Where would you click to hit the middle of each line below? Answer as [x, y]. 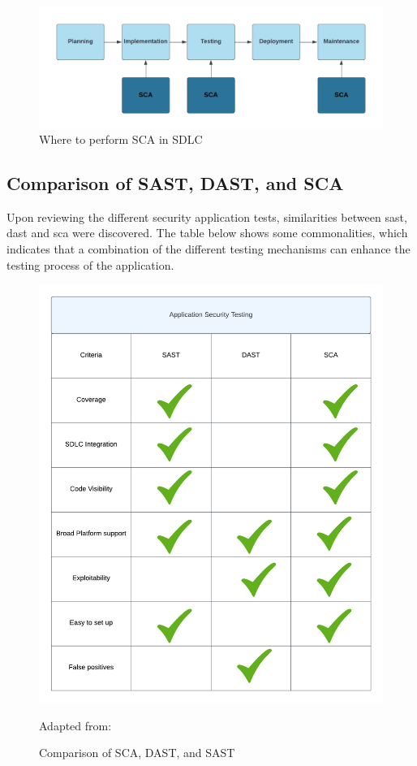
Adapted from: [75, 725]
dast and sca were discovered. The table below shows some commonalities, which [207, 233]
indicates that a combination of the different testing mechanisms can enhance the [208, 249]
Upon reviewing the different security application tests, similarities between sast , [207, 216]
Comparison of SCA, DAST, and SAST [137, 753]
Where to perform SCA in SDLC [121, 139]
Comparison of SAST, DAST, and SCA [175, 183]
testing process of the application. [90, 264]
